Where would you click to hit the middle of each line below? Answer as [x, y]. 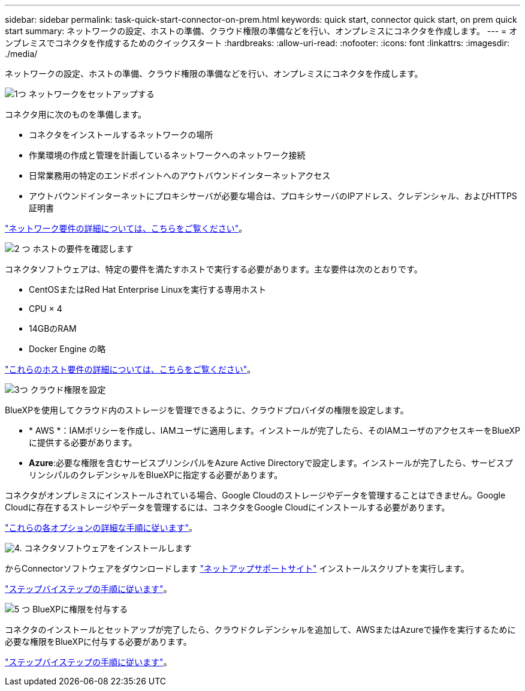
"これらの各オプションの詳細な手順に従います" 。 [101, 528]
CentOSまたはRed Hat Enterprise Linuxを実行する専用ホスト [148, 289]
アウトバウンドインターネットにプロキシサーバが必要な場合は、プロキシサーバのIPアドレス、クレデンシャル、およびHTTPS [273, 196]
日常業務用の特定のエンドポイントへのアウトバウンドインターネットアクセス [180, 175]
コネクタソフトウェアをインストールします [108, 548]
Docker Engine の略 [67, 349]
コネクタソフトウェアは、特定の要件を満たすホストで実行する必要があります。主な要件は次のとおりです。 [214, 269]
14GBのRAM [53, 328]
